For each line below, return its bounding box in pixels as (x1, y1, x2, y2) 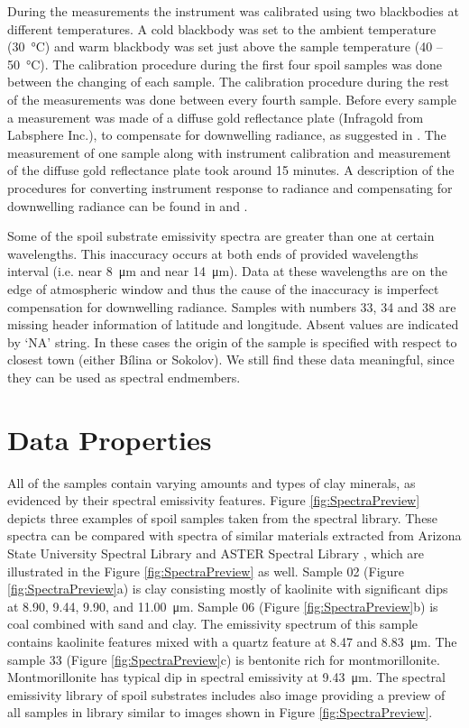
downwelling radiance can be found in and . (7, 196, 248, 215)
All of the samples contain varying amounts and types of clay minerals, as (7, 473, 416, 492)
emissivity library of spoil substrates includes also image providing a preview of (7, 685, 446, 704)
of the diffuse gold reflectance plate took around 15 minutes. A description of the (7, 161, 455, 180)
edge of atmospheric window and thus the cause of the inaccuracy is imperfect (7, 279, 439, 298)
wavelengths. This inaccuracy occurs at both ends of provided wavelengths (7, 244, 418, 263)
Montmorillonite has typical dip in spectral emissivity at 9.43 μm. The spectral (7, 668, 446, 687)
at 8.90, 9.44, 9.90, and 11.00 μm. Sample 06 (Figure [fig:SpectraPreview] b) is (7, 596, 438, 615)
